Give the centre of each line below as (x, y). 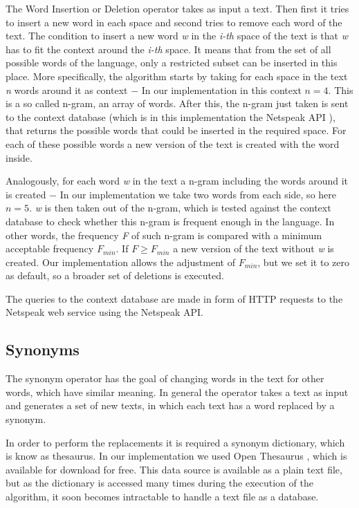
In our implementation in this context (221, 90)
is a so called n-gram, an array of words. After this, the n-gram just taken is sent (177, 103)
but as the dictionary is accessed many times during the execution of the (159, 483)
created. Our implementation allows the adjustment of (120, 262)
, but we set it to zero (304, 262)
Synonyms (43, 349)
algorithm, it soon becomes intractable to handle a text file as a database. (162, 497)
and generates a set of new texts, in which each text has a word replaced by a (170, 405)
